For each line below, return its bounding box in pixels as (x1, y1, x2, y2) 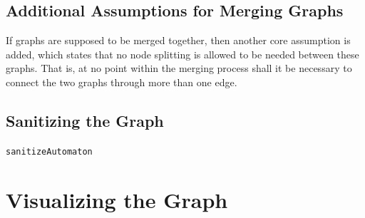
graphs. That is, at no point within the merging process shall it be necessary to (6, 61, 352, 76)
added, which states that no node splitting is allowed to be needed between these (6, 46, 359, 61)
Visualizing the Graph (6, 185, 228, 214)
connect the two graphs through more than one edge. (6, 74, 237, 89)
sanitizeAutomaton (6, 146, 93, 157)
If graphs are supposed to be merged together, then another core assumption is (6, 33, 351, 48)
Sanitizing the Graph (6, 109, 164, 131)
